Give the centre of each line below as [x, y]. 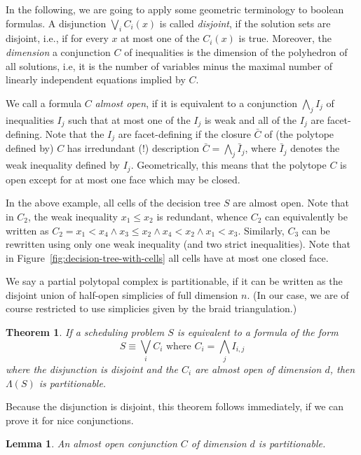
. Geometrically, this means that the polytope [229, 165]
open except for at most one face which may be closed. [123, 179]
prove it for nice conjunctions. [70, 420]
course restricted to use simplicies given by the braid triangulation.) [151, 308]
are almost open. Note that [291, 203]
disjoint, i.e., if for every [57, 38]
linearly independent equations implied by [96, 79]
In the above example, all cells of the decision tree [113, 203]
